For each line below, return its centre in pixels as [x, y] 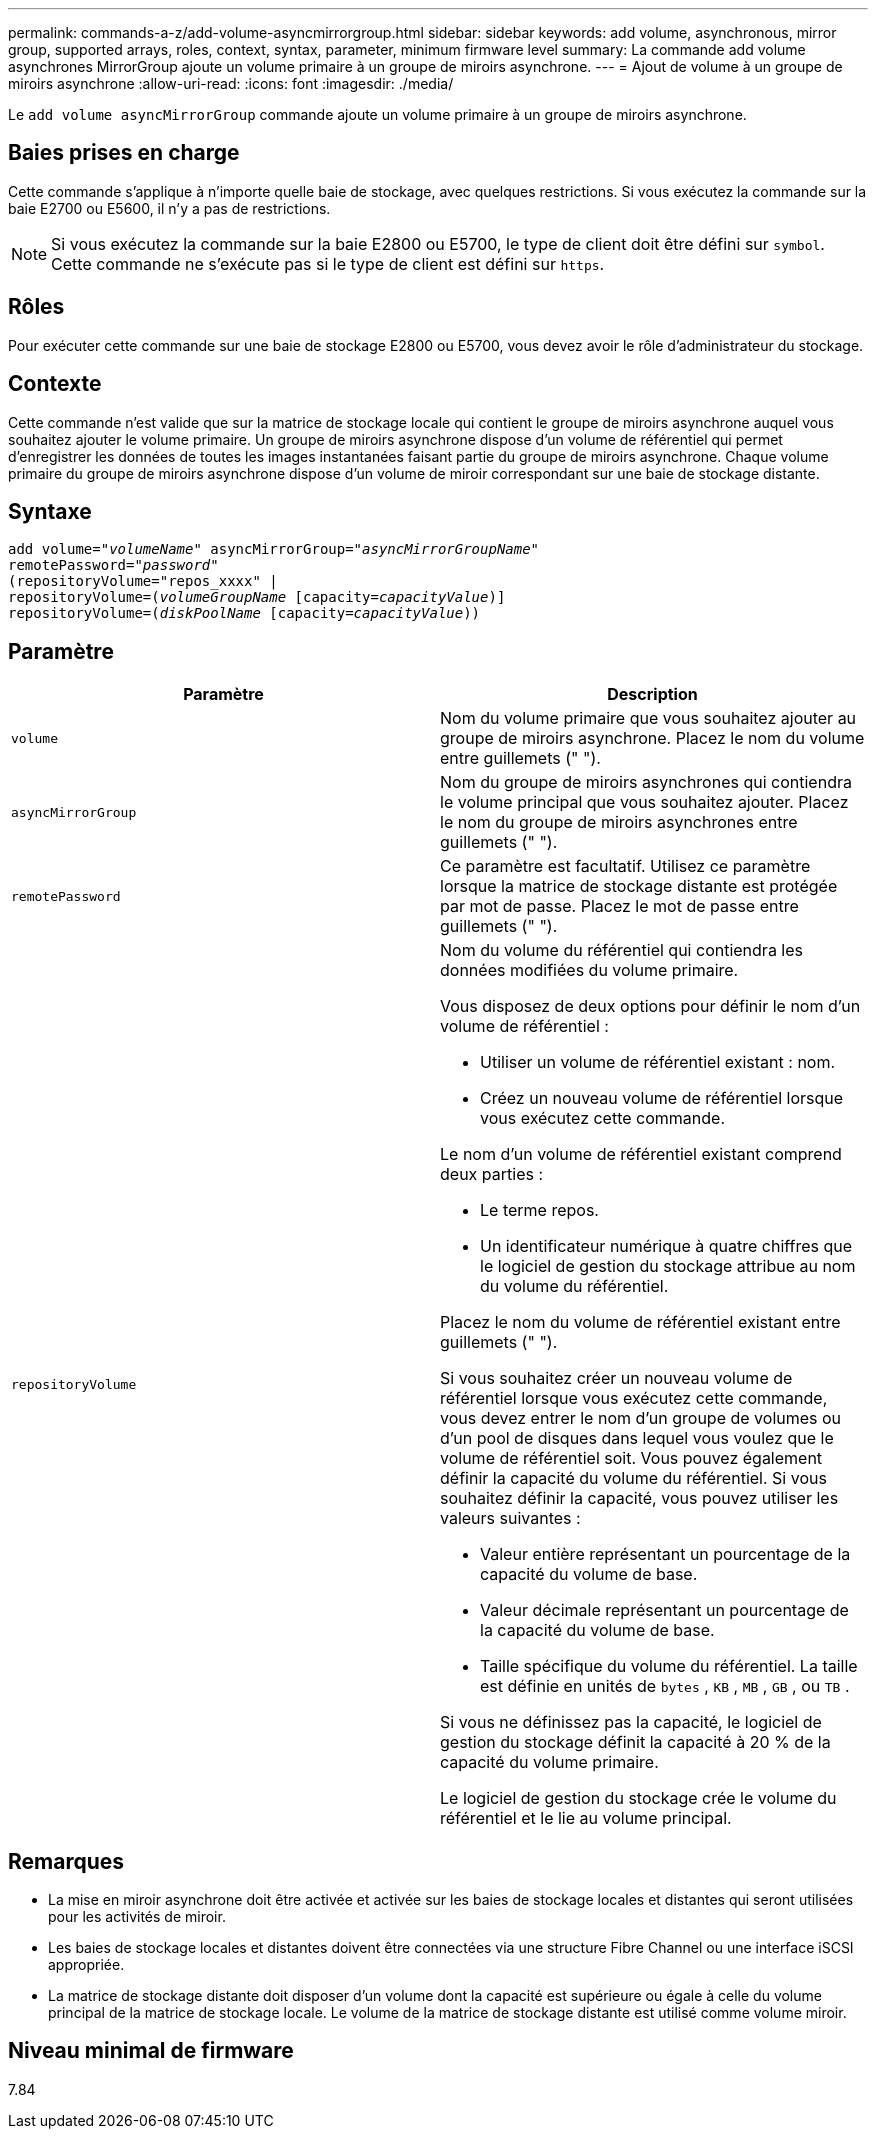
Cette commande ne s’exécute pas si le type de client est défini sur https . [328, 263]
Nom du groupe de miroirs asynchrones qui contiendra [646, 782]
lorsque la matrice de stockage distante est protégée [639, 886]
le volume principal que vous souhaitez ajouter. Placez [644, 802]
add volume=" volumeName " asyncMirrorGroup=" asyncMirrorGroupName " [274, 549]
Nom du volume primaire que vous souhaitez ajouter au [648, 718]
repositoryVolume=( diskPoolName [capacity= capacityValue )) [244, 613]
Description [652, 694]
